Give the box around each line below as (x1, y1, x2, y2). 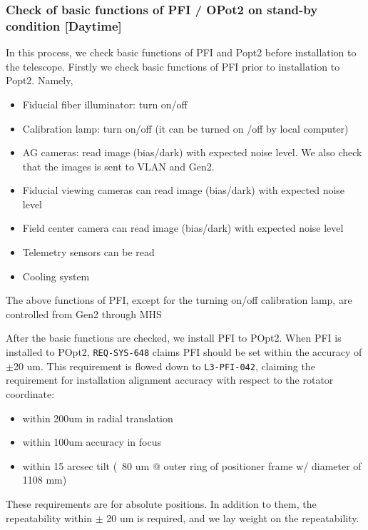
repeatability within (6, 510, 93, 525)
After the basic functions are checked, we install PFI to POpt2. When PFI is (6, 330, 342, 345)
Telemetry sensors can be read (22, 245, 155, 260)
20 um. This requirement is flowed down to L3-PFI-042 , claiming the (13, 358, 315, 373)
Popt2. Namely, (6, 73, 73, 88)
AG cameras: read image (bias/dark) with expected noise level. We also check (22, 145, 362, 160)
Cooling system (22, 268, 90, 283)
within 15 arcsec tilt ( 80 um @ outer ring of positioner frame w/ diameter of (22, 458, 362, 473)
